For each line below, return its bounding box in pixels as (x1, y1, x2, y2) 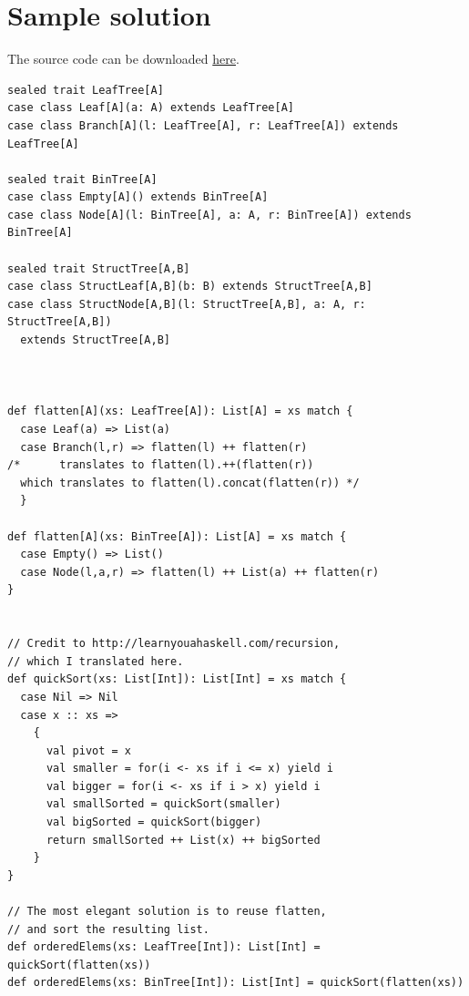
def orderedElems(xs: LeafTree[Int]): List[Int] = (7, 940, 321, 954)
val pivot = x (46, 744, 132, 757)
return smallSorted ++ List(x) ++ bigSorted (46, 833, 321, 847)
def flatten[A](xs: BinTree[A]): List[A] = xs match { (7, 529, 347, 543)
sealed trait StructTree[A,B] (7, 262, 190, 275)
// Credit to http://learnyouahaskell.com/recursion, (7, 637, 341, 651)
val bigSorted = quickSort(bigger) (46, 816, 262, 829)
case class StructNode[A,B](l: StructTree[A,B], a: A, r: (7, 297, 366, 311)
